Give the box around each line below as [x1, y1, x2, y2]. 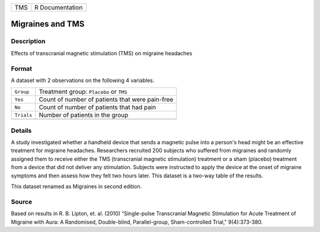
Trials [14, 112, 33, 118]
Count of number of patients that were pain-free [39, 96, 174, 104]
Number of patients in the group [39, 111, 129, 119]
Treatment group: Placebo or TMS [39, 88, 127, 96]
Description [11, 37, 46, 46]
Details [11, 126, 32, 135]
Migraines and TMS [11, 19, 85, 29]
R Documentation [34, 4, 83, 11]
